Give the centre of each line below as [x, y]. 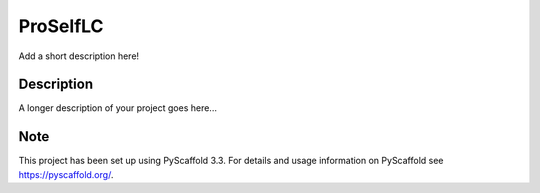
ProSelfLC [61, 26]
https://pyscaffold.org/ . [66, 174]
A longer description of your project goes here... [117, 108]
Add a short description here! [79, 56]
